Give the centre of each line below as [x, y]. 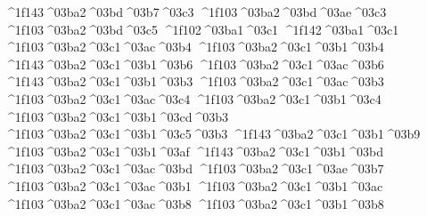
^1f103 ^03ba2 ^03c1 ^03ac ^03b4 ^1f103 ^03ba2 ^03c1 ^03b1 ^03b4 [194, 47]
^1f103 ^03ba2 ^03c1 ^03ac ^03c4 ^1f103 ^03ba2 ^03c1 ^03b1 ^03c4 [193, 98]
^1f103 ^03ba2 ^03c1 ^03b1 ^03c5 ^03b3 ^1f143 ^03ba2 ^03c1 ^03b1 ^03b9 [213, 134]
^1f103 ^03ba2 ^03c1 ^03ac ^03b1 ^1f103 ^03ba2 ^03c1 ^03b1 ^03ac [194, 185]
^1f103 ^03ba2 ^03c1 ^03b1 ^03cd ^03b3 [117, 116]
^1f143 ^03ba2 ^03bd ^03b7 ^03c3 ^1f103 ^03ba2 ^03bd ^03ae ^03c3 [196, 12]
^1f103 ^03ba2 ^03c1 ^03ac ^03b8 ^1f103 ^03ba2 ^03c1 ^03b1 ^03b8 [194, 203]
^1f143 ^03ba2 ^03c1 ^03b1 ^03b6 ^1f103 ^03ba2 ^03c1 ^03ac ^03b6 [194, 64]
